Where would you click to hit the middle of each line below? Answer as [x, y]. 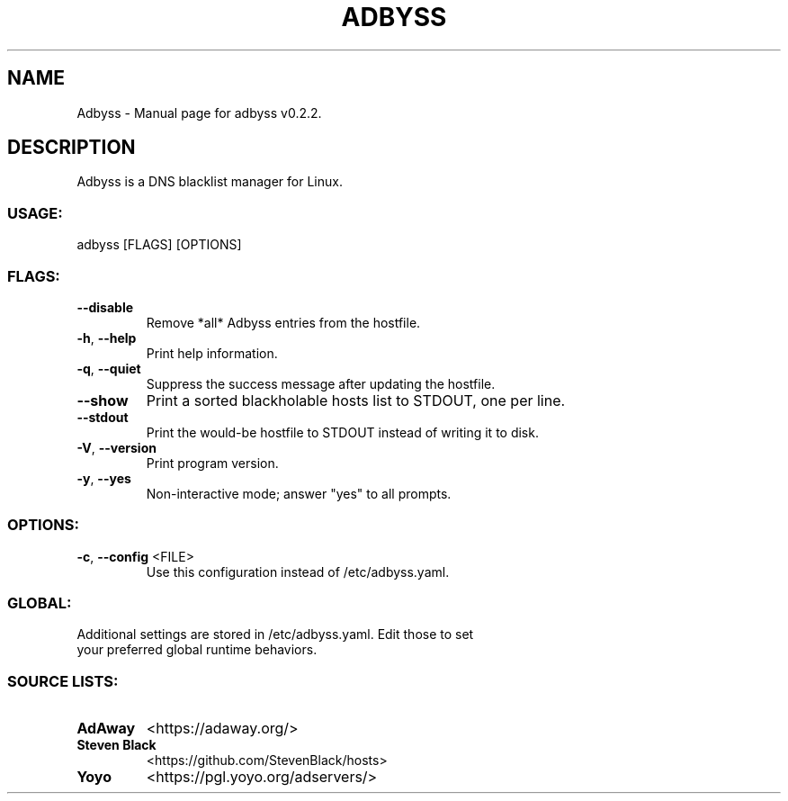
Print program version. [212, 463]
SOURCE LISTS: [63, 681]
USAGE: [35, 213]
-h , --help [107, 337]
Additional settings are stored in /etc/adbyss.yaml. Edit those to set [275, 634]
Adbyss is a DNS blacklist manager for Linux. [210, 182]
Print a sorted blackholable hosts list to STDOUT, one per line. [356, 400]
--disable [105, 307]
